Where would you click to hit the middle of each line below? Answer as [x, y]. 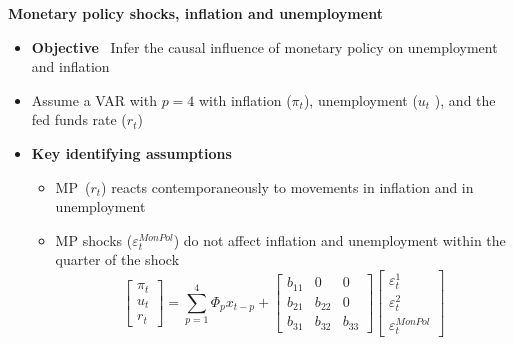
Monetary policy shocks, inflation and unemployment [195, 13]
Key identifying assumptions [131, 152]
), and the [465, 99]
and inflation [70, 66]
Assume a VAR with [94, 99]
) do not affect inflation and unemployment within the [339, 239]
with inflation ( [245, 99]
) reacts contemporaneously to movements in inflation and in [287, 186]
